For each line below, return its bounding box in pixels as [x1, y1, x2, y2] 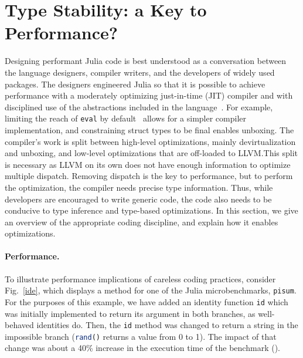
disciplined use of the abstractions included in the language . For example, [5, 100, 273, 113]
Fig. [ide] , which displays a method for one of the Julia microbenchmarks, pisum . [5, 284, 297, 296]
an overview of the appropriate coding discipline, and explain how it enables [5, 215, 278, 228]
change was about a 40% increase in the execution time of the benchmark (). [5, 342, 280, 354]
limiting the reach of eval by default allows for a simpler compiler [5, 112, 247, 124]
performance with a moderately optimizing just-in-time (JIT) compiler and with [5, 89, 293, 102]
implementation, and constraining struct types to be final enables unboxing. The [5, 123, 294, 136]
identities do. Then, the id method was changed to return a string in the [36, 319, 298, 331]
